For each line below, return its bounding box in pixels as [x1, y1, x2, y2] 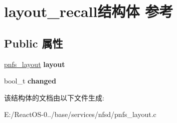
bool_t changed [4, 75, 56, 86]
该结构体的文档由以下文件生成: [4, 92, 104, 102]
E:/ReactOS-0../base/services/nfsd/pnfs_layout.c [4, 109, 156, 119]
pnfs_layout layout [4, 58, 65, 69]
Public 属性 [4, 35, 63, 50]
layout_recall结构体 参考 [4, 1, 173, 21]
